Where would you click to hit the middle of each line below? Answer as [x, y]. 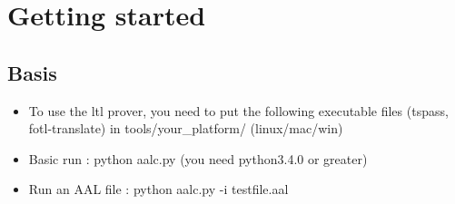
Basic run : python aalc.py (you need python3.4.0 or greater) [198, 158]
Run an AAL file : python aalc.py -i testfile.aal [158, 189]
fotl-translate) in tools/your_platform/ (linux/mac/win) [186, 128]
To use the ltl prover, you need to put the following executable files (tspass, [238, 110]
